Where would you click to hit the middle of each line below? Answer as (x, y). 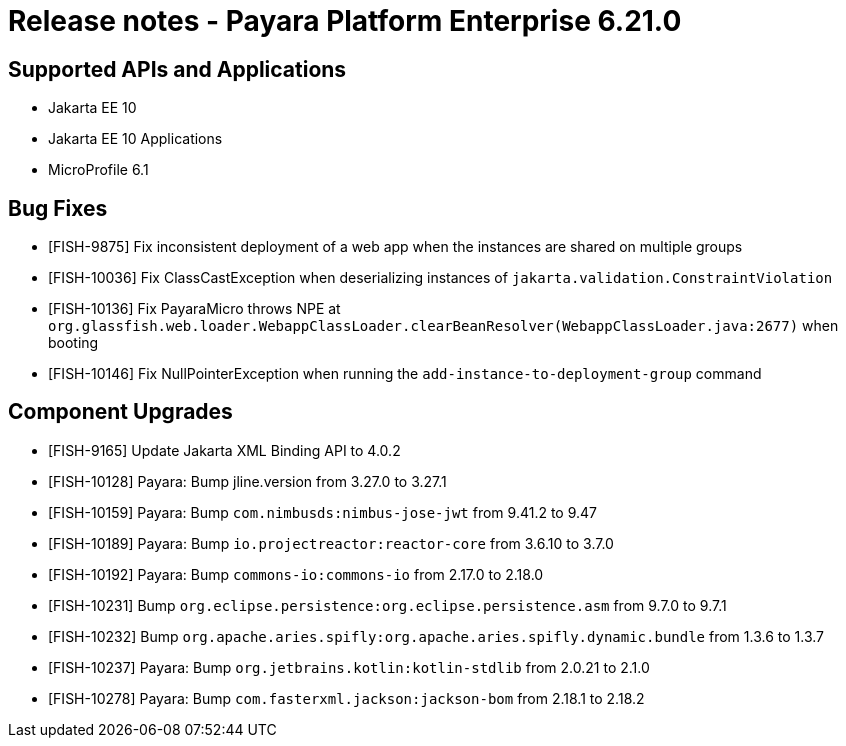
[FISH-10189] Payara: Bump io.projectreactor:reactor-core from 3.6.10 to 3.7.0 (331, 543)
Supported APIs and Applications (177, 69)
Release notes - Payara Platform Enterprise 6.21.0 (345, 21)
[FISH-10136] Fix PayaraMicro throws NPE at (194, 309)
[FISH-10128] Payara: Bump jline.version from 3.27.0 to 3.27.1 (247, 481)
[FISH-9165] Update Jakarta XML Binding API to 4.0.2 (224, 450)
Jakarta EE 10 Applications (135, 139)
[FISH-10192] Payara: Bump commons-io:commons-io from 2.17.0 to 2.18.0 (296, 574)
